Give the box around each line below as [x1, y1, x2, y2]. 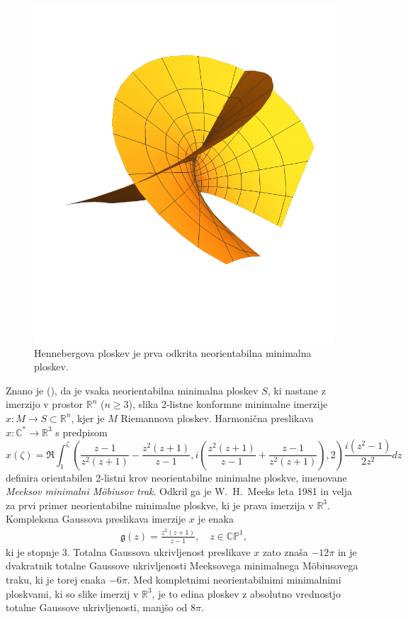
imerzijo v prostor [6, 397, 84, 411]
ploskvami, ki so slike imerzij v [6, 586, 139, 601]
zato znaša [262, 544, 308, 559]
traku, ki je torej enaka [6, 572, 106, 586]
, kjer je [71, 410, 105, 425]
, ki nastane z [267, 382, 326, 397]
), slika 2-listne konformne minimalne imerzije [128, 397, 328, 411]
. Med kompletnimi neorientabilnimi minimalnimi [127, 572, 341, 586]
